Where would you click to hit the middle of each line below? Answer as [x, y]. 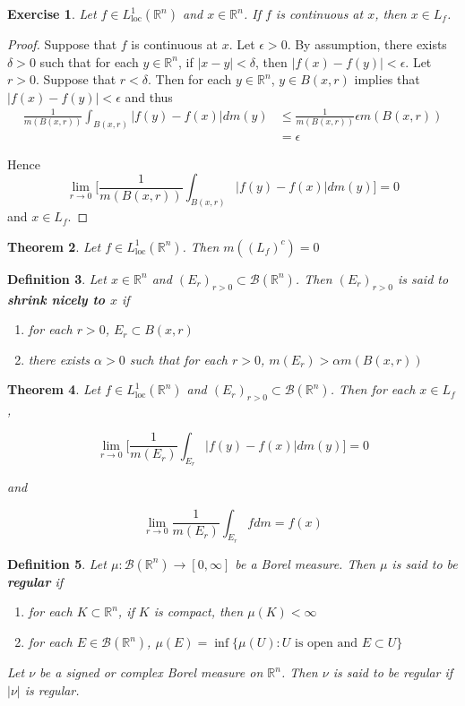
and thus [149, 96]
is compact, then [198, 611]
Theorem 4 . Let [54, 389]
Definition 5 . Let [57, 563]
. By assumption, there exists [367, 44]
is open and [326, 644]
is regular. [52, 689]
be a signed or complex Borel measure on [151, 672]
